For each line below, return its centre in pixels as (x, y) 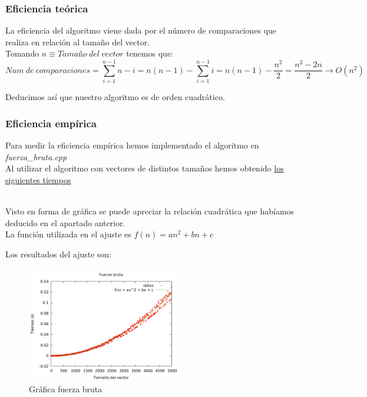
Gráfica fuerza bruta (66, 388)
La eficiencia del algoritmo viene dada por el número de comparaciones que (141, 30)
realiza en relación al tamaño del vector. (78, 42)
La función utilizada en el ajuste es (68, 234)
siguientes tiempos (38, 179)
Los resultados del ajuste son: (59, 254)
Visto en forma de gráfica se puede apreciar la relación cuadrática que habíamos (150, 211)
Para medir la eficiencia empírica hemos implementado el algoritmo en (132, 145)
